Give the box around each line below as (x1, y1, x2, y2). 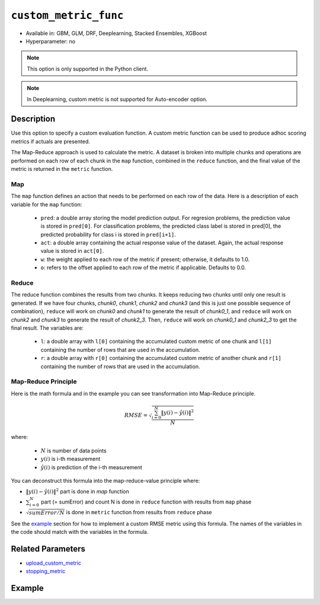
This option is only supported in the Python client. (27, 65, 148, 72)
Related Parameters (11, 543, 86, 554)
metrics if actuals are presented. (11, 138, 90, 145)
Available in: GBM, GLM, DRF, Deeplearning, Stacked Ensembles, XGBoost (25, 30, 207, 37)
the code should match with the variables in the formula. (11, 528, 149, 535)
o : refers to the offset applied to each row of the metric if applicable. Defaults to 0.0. (40, 264, 246, 271)
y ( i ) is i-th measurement (40, 456, 101, 463)
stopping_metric (25, 568, 66, 575)
